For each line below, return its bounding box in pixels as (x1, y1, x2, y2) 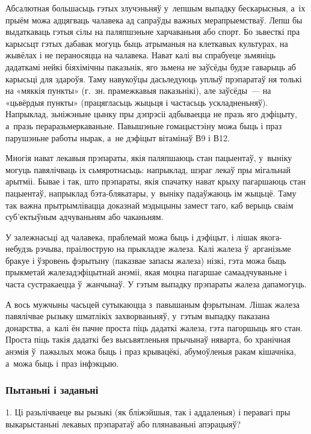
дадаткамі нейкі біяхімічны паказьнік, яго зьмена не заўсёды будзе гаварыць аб (5, 60, 296, 73)
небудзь (5, 242, 33, 255)
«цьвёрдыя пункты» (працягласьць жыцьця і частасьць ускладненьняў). (5, 96, 268, 108)
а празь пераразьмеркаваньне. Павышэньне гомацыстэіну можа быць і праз (5, 119, 282, 132)
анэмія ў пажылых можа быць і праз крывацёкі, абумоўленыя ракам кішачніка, (5, 345, 297, 358)
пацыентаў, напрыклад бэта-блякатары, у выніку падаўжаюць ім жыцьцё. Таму (5, 186, 297, 199)
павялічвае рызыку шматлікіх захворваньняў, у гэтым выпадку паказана (5, 310, 270, 322)
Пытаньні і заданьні (5, 382, 99, 397)
